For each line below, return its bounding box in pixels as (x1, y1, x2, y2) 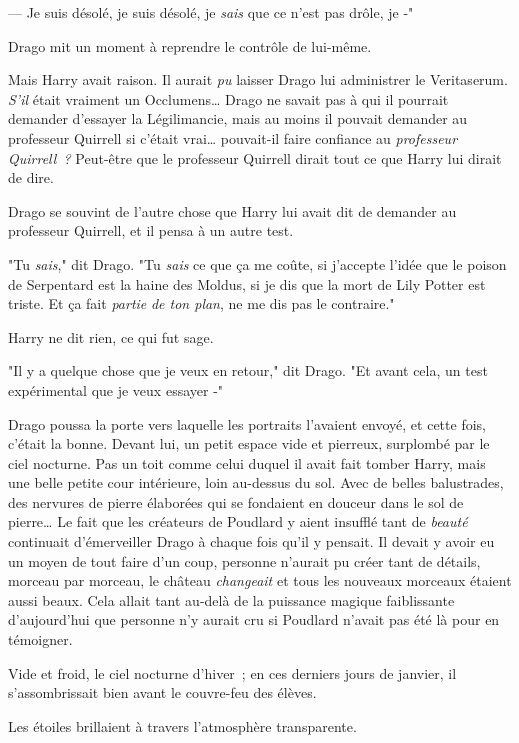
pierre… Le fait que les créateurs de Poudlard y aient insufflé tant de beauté (8, 511, 468, 532)
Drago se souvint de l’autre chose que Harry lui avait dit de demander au (8, 200, 457, 221)
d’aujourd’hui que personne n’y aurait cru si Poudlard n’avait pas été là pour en (8, 609, 500, 630)
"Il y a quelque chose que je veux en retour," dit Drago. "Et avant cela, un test (8, 360, 488, 381)
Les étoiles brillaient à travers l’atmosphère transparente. (8, 715, 357, 736)
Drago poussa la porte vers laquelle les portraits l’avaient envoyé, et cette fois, (8, 413, 486, 434)
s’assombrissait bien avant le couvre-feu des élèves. (8, 682, 317, 703)
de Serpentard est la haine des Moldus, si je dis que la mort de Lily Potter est (8, 273, 486, 294)
